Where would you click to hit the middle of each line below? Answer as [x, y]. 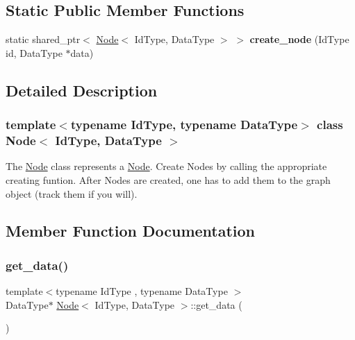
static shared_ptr [43, 39]
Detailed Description [82, 90]
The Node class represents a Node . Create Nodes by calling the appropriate [166, 166]
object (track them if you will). [72, 193]
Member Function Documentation [131, 231]
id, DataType [34, 52]
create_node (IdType [299, 39]
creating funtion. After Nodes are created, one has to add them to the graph [168, 179]
